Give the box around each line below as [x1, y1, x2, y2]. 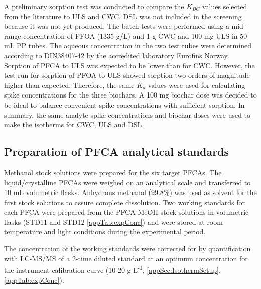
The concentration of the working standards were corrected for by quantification [4, 243, 251, 254]
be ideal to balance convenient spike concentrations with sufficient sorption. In [4, 99, 245, 110]
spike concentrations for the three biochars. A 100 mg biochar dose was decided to [4, 89, 257, 100]
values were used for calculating [148, 79, 245, 90]
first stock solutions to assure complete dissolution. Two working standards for [4, 197, 245, 207]
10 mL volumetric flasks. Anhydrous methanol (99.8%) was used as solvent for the [4, 187, 257, 198]
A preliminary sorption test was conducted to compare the [4, 1, 184, 11]
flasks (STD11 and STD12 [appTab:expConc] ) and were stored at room [4, 216, 223, 227]
